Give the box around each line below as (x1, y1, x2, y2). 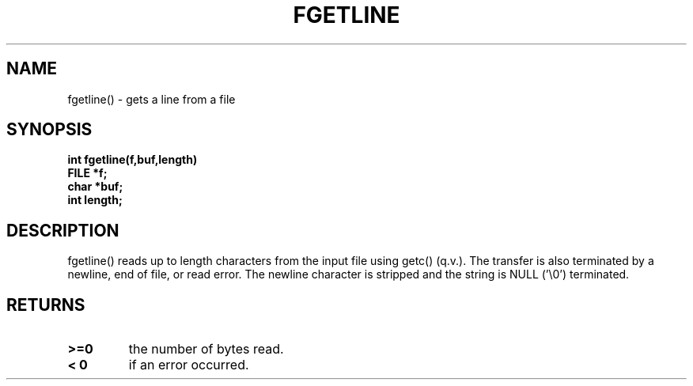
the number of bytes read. (128, 341, 284, 358)
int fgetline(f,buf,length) (67, 153, 198, 167)
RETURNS (6, 294, 85, 315)
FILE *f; (67, 166, 108, 180)
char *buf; (67, 180, 123, 194)
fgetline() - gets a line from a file (67, 92, 236, 106)
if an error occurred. (128, 357, 249, 373)
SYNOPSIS (6, 119, 93, 140)
